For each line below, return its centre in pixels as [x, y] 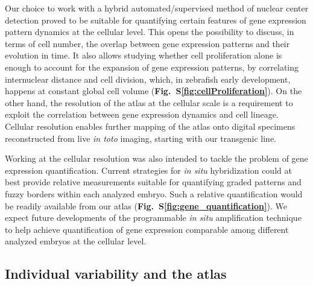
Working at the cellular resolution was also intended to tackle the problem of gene [156, 158]
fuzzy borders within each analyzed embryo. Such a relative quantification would [154, 193]
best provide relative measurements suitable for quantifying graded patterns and [153, 182]
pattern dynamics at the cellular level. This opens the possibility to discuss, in [150, 32]
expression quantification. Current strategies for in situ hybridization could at [148, 170]
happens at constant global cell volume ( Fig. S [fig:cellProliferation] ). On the [153, 91]
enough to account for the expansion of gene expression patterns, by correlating [152, 67]
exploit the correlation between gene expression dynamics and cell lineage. [142, 114]
